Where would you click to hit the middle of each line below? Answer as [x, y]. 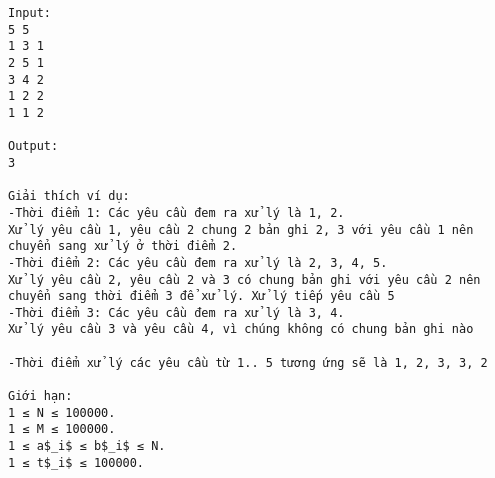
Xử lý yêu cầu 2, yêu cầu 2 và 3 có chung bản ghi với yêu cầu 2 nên [244, 279]
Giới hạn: [40, 396]
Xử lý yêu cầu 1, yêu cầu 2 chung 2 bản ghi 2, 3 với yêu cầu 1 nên [241, 229]
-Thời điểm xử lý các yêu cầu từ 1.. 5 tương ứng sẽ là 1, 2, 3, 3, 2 [248, 362]
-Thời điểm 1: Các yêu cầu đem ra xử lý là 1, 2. [176, 212]
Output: [33, 146]
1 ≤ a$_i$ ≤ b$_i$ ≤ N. [87, 446]
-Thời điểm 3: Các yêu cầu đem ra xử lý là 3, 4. [176, 312]
